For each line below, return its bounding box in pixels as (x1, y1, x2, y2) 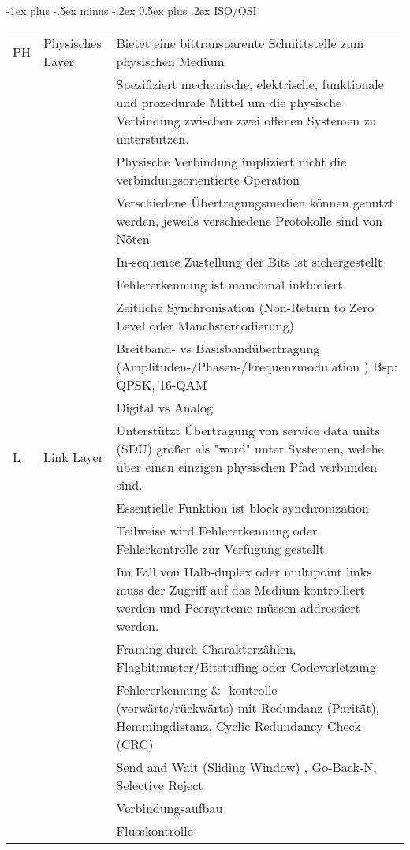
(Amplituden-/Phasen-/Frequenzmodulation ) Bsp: (116, 356, 398, 375)
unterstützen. (116, 129, 189, 147)
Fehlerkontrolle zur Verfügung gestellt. (116, 539, 328, 557)
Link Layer (43, 448, 103, 467)
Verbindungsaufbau (116, 798, 223, 817)
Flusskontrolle (116, 821, 193, 840)
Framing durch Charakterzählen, (116, 639, 296, 658)
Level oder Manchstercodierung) (116, 315, 294, 334)
